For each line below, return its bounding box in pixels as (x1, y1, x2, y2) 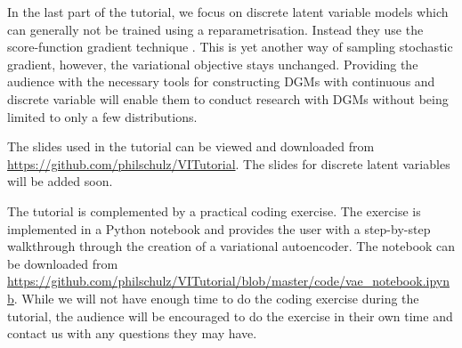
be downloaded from (7, 254, 118, 272)
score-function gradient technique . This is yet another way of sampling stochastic (7, 37, 453, 56)
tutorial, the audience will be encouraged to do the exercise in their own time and (7, 306, 453, 325)
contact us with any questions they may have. (7, 324, 257, 343)
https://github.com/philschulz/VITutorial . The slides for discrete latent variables (7, 154, 450, 173)
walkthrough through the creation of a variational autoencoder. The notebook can (7, 237, 456, 255)
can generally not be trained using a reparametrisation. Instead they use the (7, 20, 424, 38)
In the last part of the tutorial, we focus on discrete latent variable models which (7, 3, 449, 20)
